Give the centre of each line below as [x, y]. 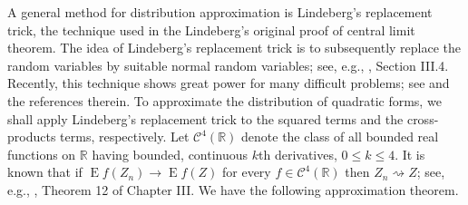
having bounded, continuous [170, 154]
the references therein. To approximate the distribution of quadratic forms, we [224, 100]
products [32, 137]
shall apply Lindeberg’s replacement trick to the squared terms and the [205, 118]
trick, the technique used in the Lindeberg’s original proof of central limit [211, 29]
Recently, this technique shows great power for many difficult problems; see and [229, 83]
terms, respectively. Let [125, 137]
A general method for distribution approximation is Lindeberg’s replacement [220, 12]
